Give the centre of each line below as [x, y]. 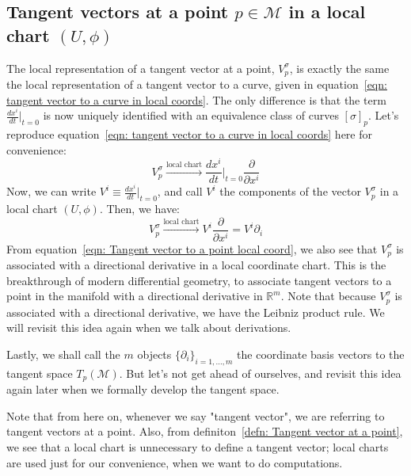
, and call [180, 191]
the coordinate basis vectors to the [321, 354]
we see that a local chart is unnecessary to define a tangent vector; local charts [198, 447]
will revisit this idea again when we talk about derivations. [149, 327]
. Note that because [328, 296]
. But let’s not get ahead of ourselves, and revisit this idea [260, 373]
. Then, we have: [139, 209]
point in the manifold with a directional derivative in [135, 296]
